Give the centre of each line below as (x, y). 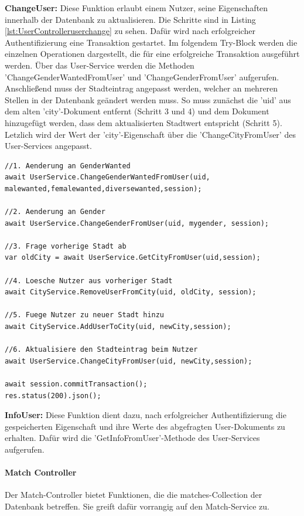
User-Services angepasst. (48, 146)
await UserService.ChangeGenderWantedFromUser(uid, (107, 177)
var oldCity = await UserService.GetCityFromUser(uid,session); (133, 258)
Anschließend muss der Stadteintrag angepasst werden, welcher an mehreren (141, 88)
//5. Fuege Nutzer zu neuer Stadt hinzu (85, 315)
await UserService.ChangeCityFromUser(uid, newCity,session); (129, 361)
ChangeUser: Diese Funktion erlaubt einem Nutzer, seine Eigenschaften (136, 8)
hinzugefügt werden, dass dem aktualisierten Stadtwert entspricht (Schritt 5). (144, 122)
